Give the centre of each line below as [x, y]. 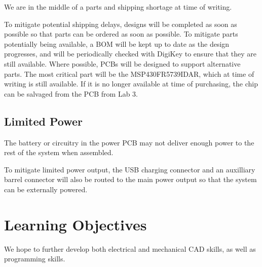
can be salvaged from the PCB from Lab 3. [71, 93]
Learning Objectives [76, 224]
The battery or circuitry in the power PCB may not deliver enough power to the [129, 142]
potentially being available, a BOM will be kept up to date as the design [117, 43]
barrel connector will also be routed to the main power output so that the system [130, 179]
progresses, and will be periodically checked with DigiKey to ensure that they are [130, 54]
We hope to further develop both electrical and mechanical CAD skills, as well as [130, 248]
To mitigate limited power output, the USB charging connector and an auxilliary [130, 169]
